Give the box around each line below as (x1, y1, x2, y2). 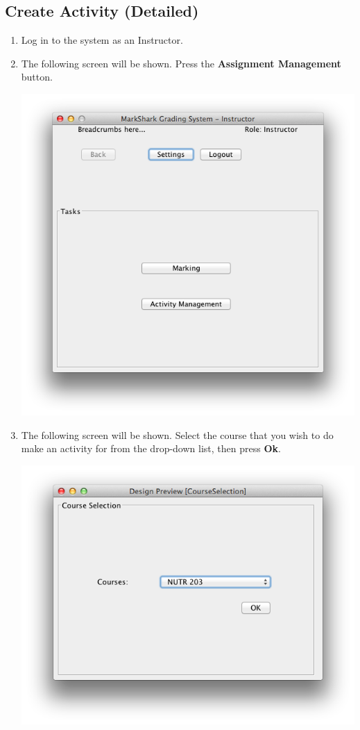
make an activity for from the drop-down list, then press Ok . (21, 441, 281, 456)
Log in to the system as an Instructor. (21, 33, 183, 47)
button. (21, 69, 53, 84)
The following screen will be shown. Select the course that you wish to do (21, 427, 334, 442)
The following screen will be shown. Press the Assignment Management (21, 56, 341, 70)
